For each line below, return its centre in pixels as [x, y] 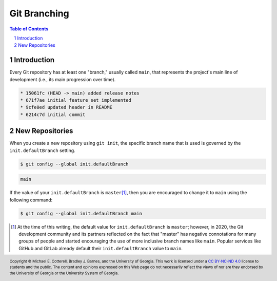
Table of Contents [29, 29]
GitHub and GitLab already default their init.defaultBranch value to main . [101, 248]
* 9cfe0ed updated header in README [66, 107]
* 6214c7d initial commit [53, 115]
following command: [31, 200]
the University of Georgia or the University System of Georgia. [64, 273]
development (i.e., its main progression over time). [63, 79]
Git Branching [39, 13]
